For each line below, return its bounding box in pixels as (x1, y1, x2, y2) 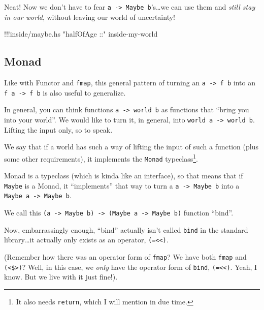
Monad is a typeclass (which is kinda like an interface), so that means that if (4, 170, 243, 181)
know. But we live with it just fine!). (4, 271, 118, 282)
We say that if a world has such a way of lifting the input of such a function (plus (4, 141, 258, 152)
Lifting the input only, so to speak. (4, 124, 113, 135)
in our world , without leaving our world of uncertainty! (4, 11, 175, 22)
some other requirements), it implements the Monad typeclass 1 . (4, 151, 198, 164)
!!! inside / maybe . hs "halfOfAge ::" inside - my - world (4, 28, 158, 39)
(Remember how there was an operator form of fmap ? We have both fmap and (4, 252, 247, 262)
